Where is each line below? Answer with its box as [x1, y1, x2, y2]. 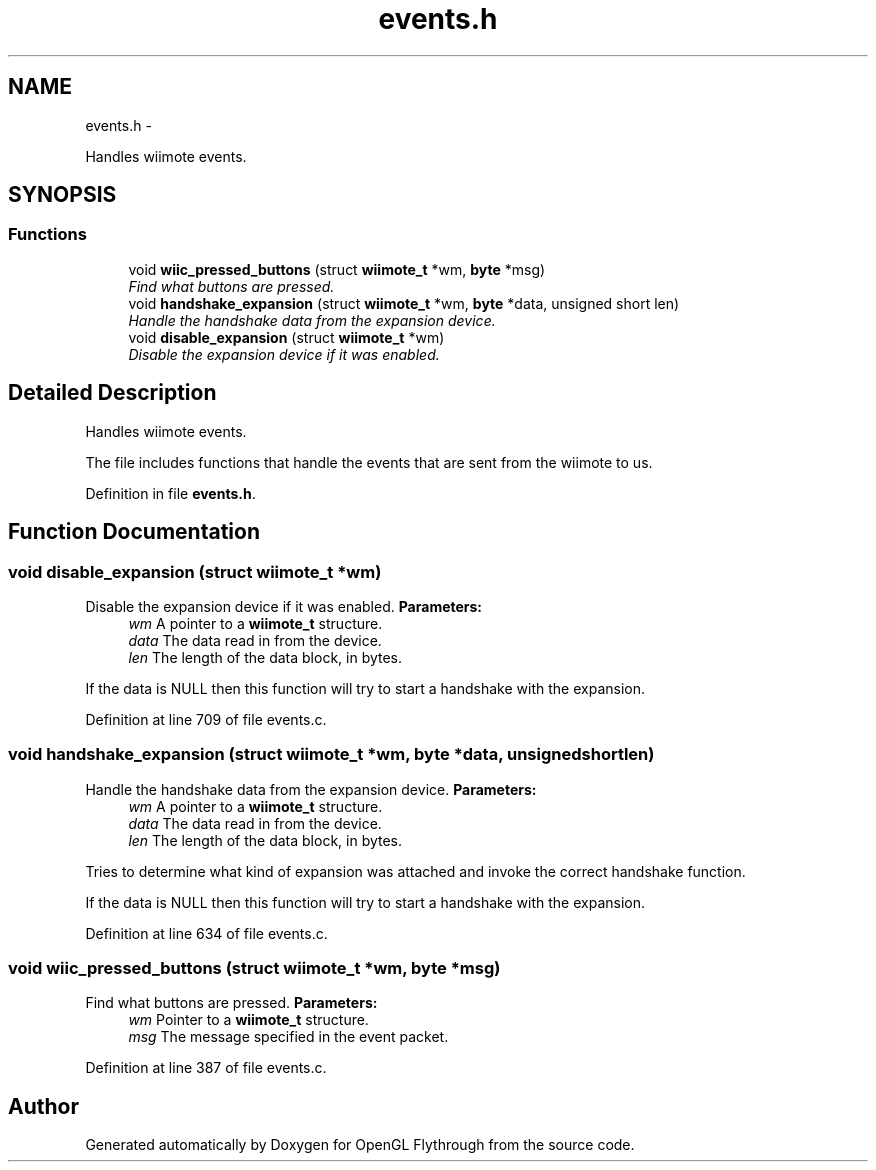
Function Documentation [8, 519, 260, 545]
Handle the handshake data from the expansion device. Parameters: [85, 780, 537, 798]
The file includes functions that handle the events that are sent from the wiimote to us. [85, 453, 653, 471]
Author [8, 1093, 79, 1119]
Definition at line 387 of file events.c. [85, 1059, 327, 1077]
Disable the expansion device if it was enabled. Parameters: [85, 597, 483, 615]
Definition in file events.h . [85, 484, 256, 502]
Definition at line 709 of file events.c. [85, 710, 327, 728]
